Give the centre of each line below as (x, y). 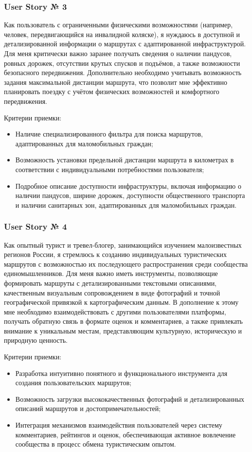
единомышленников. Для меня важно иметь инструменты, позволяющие (111, 273)
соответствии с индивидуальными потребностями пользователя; (110, 169)
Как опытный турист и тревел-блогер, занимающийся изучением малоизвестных (123, 245)
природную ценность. (36, 340)
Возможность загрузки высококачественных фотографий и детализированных (130, 399)
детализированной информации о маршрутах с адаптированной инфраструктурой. (125, 44)
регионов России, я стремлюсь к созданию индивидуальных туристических (116, 254)
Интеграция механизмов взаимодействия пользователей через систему (119, 425)
